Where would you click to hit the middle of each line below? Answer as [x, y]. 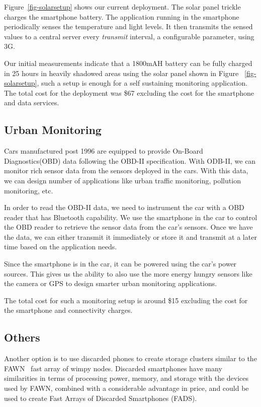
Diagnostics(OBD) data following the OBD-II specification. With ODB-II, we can [130, 160]
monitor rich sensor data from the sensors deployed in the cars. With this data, [126, 171]
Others [22, 337]
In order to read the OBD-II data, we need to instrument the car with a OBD [124, 207]
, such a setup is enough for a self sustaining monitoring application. [142, 83]
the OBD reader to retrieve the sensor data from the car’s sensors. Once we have [128, 227]
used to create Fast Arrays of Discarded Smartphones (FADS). [101, 398]
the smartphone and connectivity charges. [68, 310]
